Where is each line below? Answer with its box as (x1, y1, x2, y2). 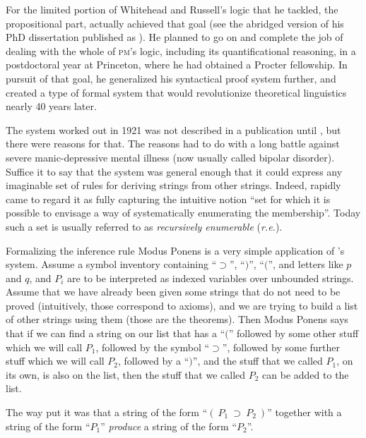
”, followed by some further (222, 339, 341, 354)
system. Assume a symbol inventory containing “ (6, 257, 217, 272)
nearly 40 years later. (6, 99, 97, 114)
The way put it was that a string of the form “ (6, 405, 208, 420)
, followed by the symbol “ (95, 339, 210, 354)
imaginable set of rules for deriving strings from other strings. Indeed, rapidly (6, 178, 341, 193)
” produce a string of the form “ (100, 418, 237, 433)
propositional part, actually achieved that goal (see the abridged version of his (6, 16, 344, 30)
